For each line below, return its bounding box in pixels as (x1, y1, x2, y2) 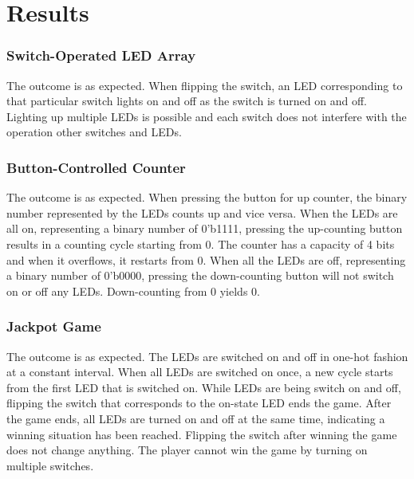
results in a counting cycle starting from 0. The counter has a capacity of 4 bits (6, 235, 395, 252)
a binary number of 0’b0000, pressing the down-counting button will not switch (6, 267, 394, 284)
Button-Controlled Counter (6, 157, 186, 177)
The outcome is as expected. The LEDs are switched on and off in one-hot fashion (6, 347, 408, 364)
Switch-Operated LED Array (6, 45, 196, 65)
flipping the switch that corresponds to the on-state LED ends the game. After (6, 395, 392, 411)
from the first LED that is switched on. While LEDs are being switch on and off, (6, 379, 401, 395)
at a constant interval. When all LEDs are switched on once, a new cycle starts (6, 363, 393, 380)
